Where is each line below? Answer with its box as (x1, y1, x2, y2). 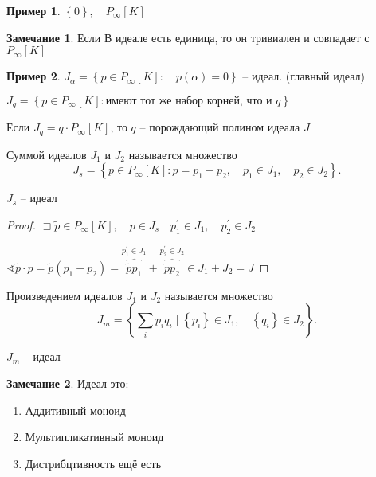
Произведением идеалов (6, 287, 123, 303)
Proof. (6, 216, 36, 233)
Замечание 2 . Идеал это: (6, 375, 129, 392)
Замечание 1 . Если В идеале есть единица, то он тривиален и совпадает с (6, 29, 370, 45)
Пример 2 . (6, 68, 61, 84)
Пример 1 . (6, 2, 61, 18)
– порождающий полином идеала (139, 119, 300, 135)
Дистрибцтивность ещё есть (25, 455, 162, 471)
